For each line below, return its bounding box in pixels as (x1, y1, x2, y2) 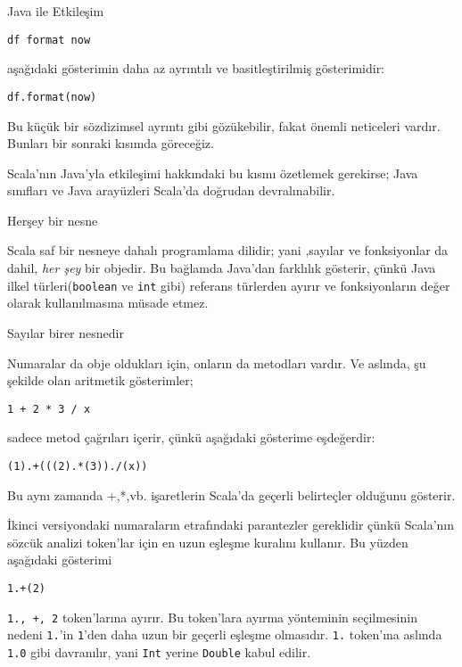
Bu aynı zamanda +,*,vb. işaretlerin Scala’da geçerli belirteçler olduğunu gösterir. (7, 485, 456, 504)
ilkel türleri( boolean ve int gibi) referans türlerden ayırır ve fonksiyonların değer (7, 276, 450, 294)
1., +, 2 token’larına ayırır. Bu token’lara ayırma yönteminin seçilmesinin (7, 607, 417, 626)
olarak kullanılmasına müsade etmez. (7, 293, 209, 312)
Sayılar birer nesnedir (7, 323, 124, 342)
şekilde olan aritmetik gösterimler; (7, 371, 194, 390)
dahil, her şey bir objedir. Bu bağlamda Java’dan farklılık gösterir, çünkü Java (7, 259, 436, 277)
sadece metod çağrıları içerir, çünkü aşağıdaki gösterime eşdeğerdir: (7, 428, 375, 447)
